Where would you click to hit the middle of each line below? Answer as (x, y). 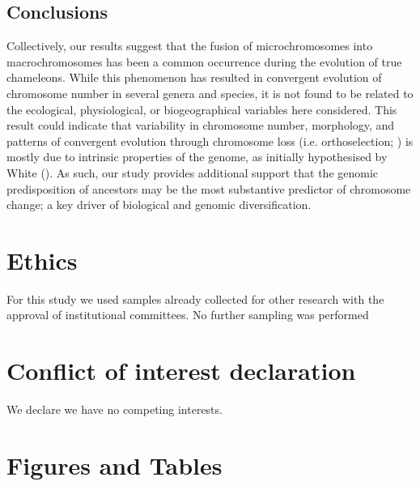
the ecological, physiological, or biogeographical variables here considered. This (202, 109)
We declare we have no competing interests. (115, 409)
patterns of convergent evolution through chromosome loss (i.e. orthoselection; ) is (210, 141)
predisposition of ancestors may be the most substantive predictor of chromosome (209, 188)
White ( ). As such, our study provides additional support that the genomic (193, 172)
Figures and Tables (115, 465)
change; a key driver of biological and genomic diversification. (159, 205)
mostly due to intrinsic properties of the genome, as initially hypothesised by (197, 157)
